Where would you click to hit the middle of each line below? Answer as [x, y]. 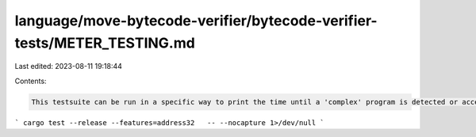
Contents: [31, 81]
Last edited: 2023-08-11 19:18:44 [69, 67]
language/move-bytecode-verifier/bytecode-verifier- [196, 21]
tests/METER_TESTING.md [105, 43]
